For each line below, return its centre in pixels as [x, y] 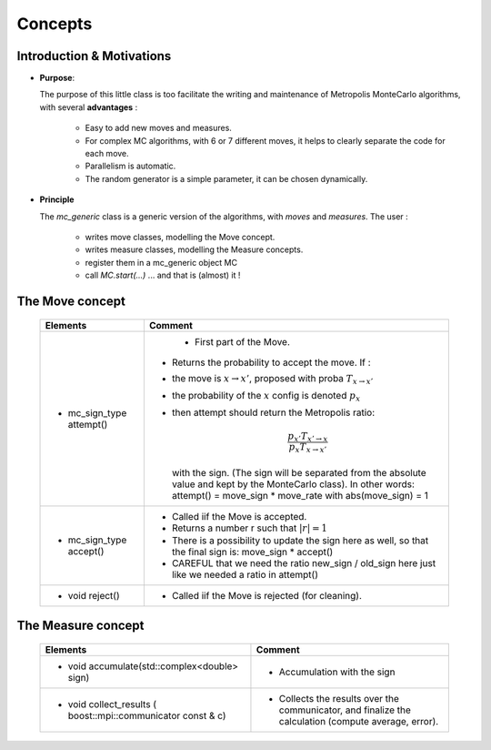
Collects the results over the [339, 698]
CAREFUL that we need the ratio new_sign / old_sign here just [304, 562]
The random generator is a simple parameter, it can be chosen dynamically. [226, 178]
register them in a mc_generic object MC [161, 262]
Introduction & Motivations [94, 56]
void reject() [94, 595]
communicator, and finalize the [345, 710]
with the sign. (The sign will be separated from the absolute [299, 472]
